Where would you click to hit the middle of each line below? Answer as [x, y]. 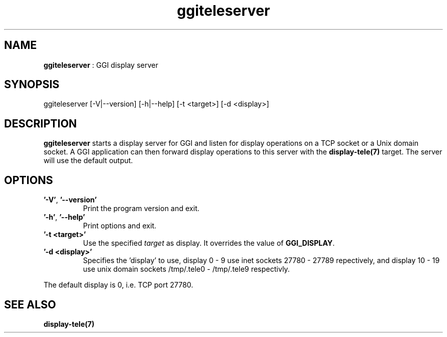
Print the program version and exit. [141, 209]
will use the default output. [88, 161]
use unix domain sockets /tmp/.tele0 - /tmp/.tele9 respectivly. [186, 269]
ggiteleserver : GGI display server [101, 65]
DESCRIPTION [41, 123]
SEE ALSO [30, 304]
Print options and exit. [120, 226]
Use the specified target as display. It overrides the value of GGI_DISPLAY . [209, 243]
